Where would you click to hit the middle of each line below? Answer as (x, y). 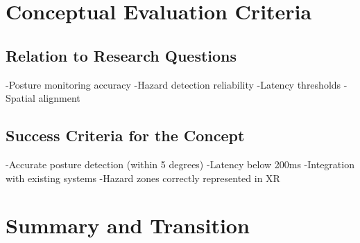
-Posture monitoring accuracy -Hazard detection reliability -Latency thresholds (173, 84)
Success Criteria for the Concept (125, 135)
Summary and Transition (128, 225)
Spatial (20, 98)
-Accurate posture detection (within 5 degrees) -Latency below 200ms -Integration (180, 164)
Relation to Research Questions (121, 55)
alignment (59, 98)
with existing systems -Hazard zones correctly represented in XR (143, 178)
